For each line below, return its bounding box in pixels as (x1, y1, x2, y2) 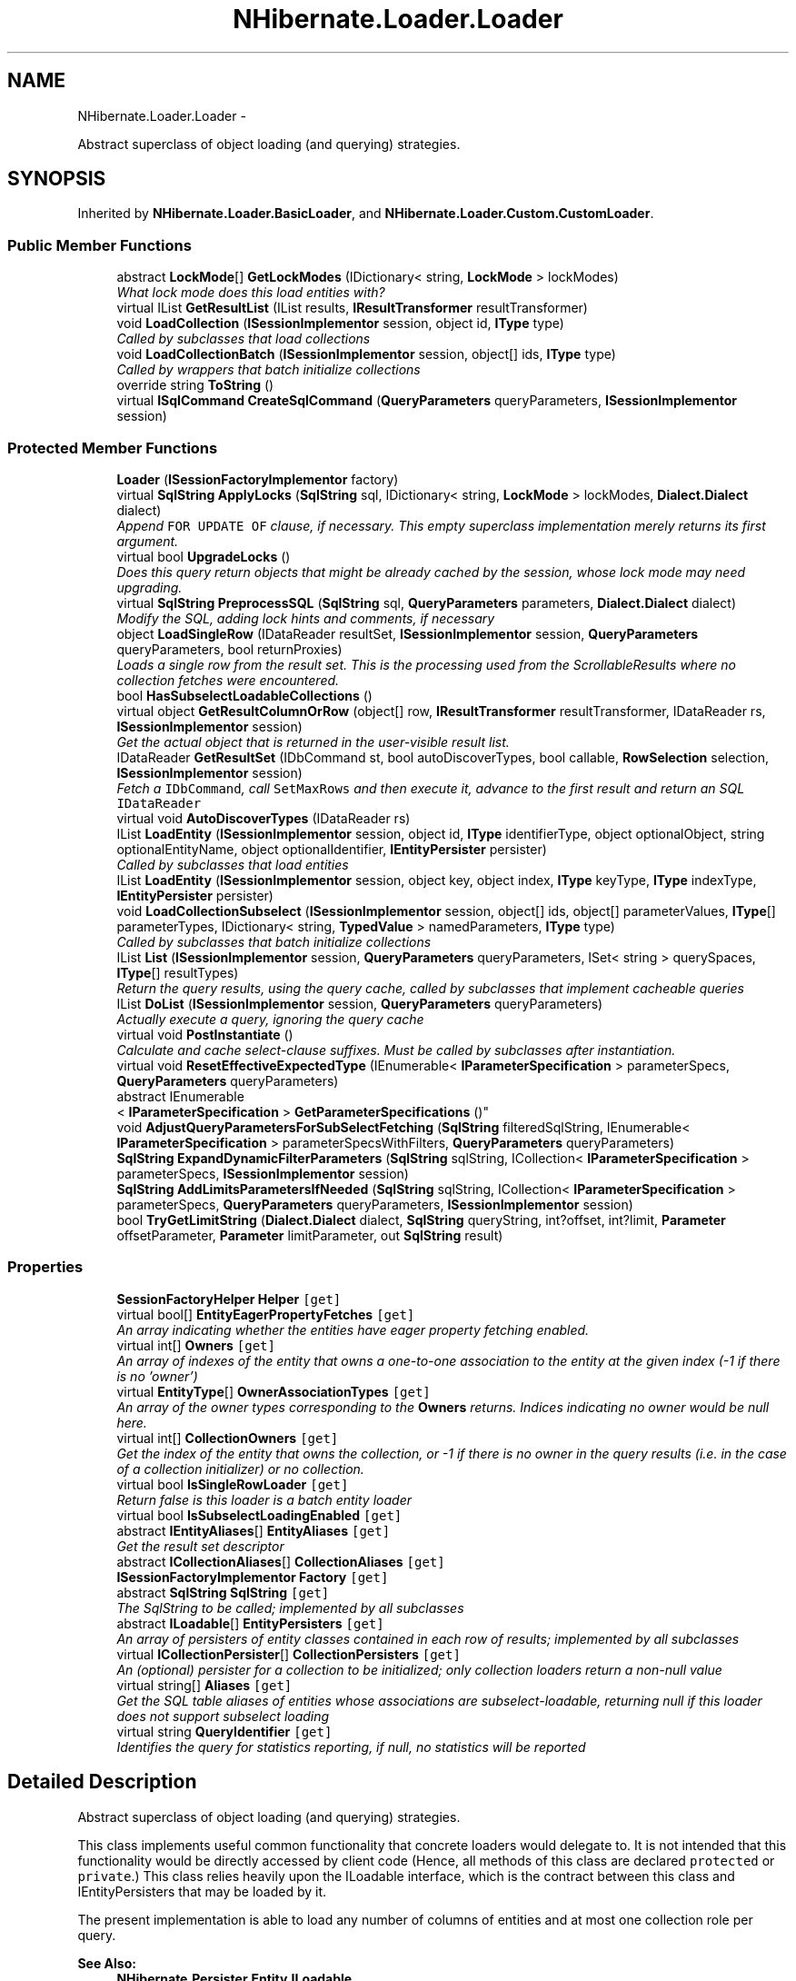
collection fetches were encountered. (116, 672, 340, 688)
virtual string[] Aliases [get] (116, 1677, 293, 1693)
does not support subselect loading (116, 1707, 330, 1724)
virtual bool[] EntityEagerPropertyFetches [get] (116, 1306, 415, 1322)
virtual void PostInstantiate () (116, 1026, 294, 1042)
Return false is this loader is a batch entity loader (116, 1491, 412, 1508)
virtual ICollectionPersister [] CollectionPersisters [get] (116, 1646, 461, 1662)
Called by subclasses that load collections (116, 331, 371, 347)
